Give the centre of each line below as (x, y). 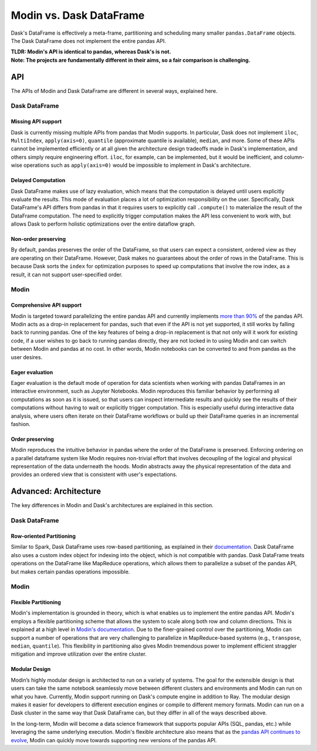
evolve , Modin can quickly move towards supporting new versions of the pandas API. (114, 740)
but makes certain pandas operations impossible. (70, 571)
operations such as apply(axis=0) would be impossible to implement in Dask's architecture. (137, 165)
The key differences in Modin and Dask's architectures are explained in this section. (112, 505)
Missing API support (36, 122)
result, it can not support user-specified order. (67, 274)
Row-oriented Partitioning (43, 536)
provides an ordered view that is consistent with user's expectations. (94, 475)
